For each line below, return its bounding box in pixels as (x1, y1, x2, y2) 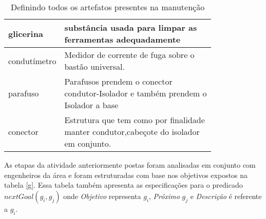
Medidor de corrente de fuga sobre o (64, 49, 195, 61)
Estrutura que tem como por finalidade (64, 114, 205, 126)
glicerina (8, 27, 43, 39)
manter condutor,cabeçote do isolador (64, 126, 200, 137)
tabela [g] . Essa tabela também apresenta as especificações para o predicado (4, 180, 243, 190)
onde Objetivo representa (63, 190, 141, 201)
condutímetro (8, 54, 56, 67)
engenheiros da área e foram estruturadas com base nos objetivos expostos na (4, 169, 248, 180)
